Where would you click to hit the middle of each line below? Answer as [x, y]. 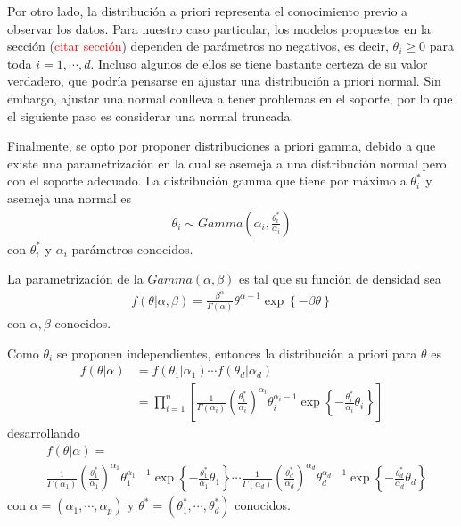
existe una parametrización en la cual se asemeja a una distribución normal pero [227, 163]
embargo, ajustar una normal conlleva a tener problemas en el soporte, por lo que [230, 98]
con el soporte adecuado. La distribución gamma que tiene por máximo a [207, 181]
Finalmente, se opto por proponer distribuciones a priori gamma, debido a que [222, 146]
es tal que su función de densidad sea [340, 279]
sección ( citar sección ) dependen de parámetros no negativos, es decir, [198, 46]
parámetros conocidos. [132, 248]
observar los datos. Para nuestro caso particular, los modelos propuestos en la [219, 28]
